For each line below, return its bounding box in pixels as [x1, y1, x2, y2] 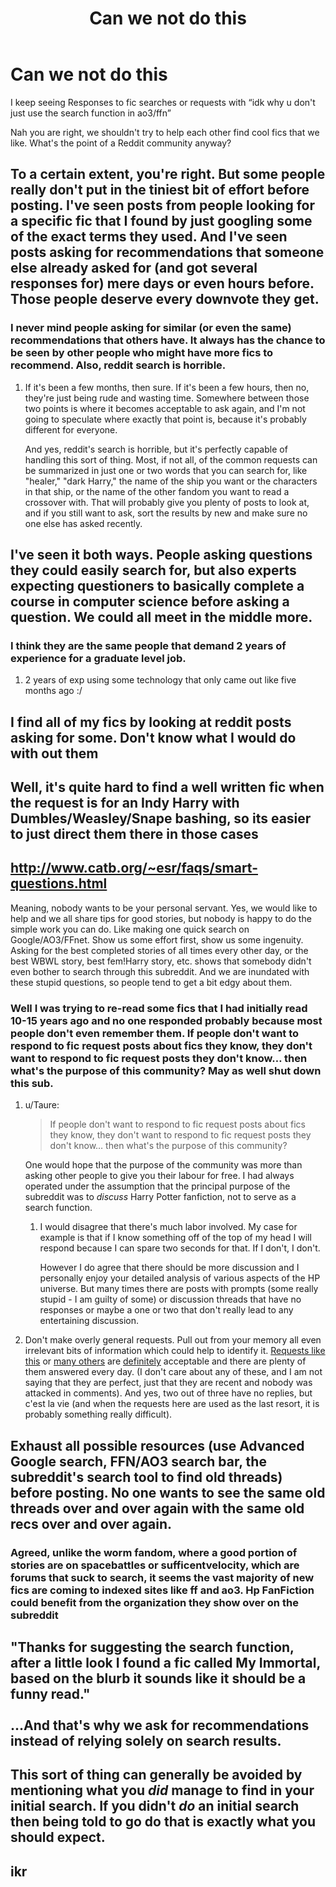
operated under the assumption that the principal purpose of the [24, 1180, 291, 1192]
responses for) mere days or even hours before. [10, 275, 315, 292]
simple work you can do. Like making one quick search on [10, 923, 250, 935]
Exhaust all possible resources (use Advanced [10, 1437, 305, 1454]
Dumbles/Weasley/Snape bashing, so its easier [10, 810, 312, 827]
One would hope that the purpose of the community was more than [24, 1159, 303, 1171]
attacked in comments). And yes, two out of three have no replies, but [24, 1387, 313, 1399]
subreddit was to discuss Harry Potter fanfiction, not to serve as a [24, 1191, 297, 1203]
